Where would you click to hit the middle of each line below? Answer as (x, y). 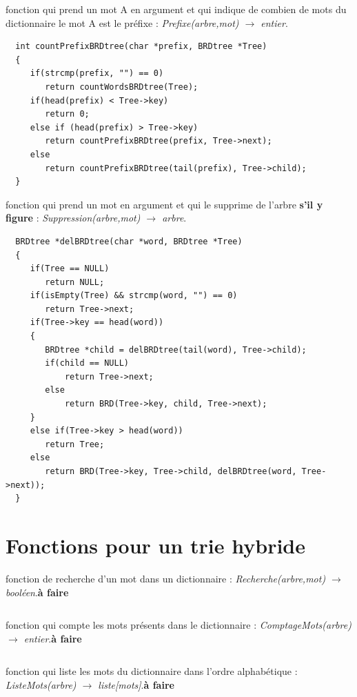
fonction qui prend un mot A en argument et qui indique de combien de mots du (176, 9)
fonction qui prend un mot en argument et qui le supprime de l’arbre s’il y (164, 204)
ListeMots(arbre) (41, 684)
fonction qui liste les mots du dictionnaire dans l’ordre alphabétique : (152, 671)
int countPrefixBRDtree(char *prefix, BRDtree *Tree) (141, 47)
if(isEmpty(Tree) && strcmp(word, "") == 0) (134, 296)
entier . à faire (53, 638)
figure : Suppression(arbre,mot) (73, 218)
